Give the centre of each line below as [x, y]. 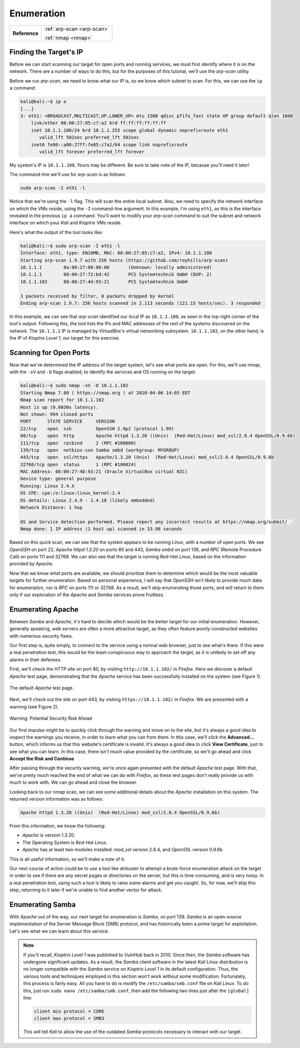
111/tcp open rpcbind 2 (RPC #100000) [78, 443]
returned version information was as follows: [56, 799]
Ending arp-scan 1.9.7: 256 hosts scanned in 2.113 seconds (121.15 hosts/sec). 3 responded [140, 303]
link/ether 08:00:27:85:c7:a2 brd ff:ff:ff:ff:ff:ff [99, 123]
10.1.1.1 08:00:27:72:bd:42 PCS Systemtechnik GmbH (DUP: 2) [116, 275]
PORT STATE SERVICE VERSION [68, 422]
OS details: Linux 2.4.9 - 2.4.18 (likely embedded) [88, 500]
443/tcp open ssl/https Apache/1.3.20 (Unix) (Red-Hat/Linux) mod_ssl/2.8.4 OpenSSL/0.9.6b [147, 457]
